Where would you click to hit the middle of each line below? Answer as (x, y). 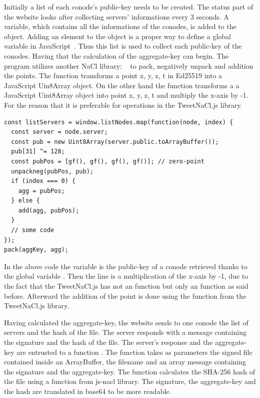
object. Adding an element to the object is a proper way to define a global (117, 36)
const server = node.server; (59, 132)
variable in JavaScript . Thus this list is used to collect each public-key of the (123, 46)
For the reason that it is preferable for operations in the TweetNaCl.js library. (123, 105)
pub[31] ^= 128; (38, 152)
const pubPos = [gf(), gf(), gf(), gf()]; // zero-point (108, 161)
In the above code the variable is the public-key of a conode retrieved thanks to (126, 266)
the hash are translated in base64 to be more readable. (88, 391)
